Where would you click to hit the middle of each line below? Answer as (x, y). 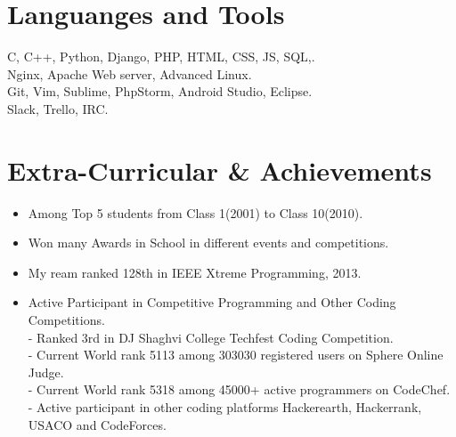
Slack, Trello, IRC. (58, 108)
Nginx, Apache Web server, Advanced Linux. (130, 73)
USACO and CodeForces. (97, 424)
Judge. (46, 372)
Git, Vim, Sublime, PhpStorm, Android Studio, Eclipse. (160, 91)
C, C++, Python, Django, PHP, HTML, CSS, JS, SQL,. (161, 57)
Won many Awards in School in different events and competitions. (208, 243)
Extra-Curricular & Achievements (220, 170)
